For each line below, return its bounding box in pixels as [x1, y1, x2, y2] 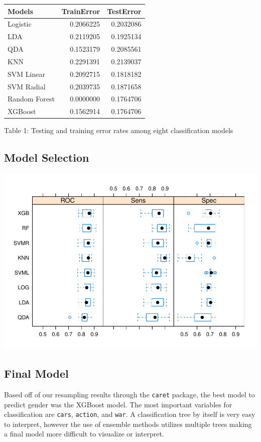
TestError [107, 6, 142, 16]
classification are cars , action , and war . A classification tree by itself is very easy [4, 409, 255, 419]
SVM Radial [8, 81, 46, 91]
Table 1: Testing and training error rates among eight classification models [4, 125, 233, 136]
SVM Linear [8, 68, 45, 79]
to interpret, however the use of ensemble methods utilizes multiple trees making [4, 418, 252, 429]
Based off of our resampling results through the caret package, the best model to [4, 389, 255, 399]
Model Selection [4, 150, 89, 165]
